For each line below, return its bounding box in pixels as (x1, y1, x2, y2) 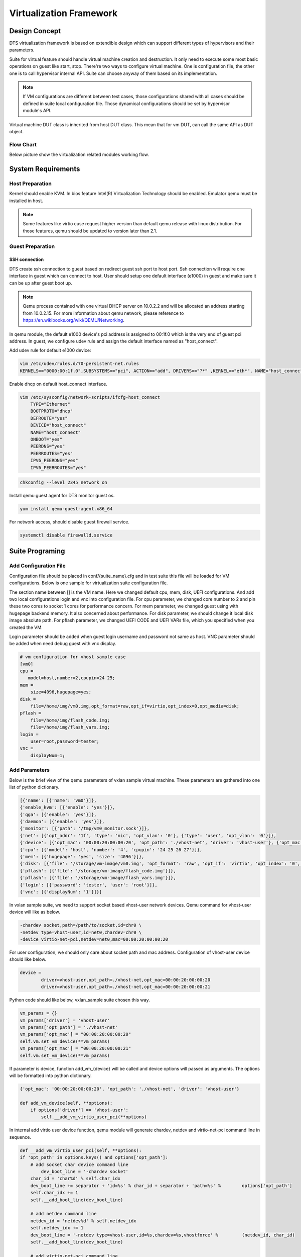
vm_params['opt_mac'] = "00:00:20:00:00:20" (20, 1031, 131, 1037)
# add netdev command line (30, 1211, 97, 1217)
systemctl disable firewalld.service (20, 532, 113, 538)
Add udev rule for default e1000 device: (9, 347, 91, 353)
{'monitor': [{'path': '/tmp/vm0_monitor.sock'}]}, (20, 826, 150, 832)
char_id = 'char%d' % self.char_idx (30, 1176, 120, 1182)
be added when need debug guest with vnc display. (9, 641, 116, 647)
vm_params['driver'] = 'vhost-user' (20, 1017, 110, 1023)
